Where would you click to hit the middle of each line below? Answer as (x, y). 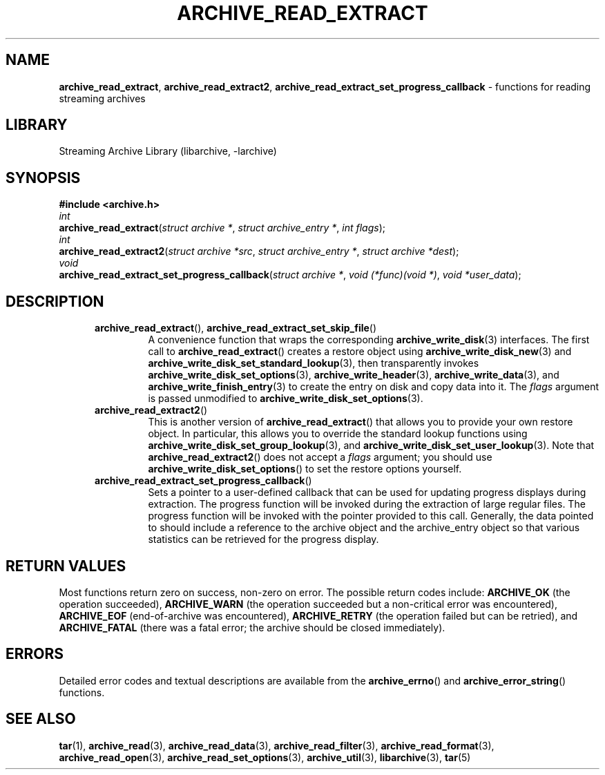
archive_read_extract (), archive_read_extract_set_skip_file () (236, 328)
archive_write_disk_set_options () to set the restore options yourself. (305, 469)
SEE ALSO (41, 719)
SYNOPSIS (43, 178)
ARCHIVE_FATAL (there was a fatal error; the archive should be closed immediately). (252, 627)
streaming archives (102, 98)
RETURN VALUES (66, 566)
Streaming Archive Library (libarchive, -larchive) (168, 151)
